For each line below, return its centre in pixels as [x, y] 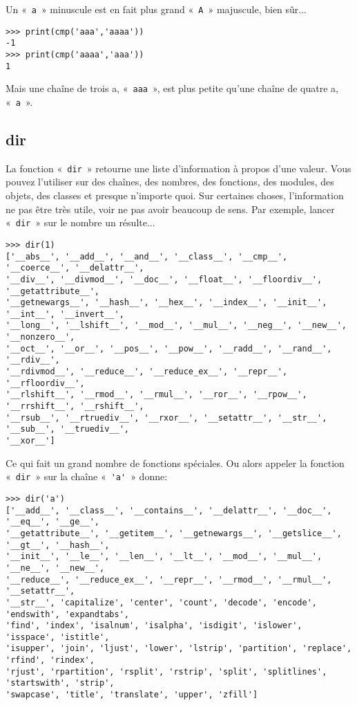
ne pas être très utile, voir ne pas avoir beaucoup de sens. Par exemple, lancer [170, 209]
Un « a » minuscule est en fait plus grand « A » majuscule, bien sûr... [156, 9]
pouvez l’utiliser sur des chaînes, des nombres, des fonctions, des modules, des [170, 182]
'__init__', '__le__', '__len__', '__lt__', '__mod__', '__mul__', [164, 557]
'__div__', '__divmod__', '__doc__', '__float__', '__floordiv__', [164, 279]
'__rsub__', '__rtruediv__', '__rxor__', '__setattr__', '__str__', [166, 418]
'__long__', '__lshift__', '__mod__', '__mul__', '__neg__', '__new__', [176, 326]
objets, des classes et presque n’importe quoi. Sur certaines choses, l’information [175, 195]
